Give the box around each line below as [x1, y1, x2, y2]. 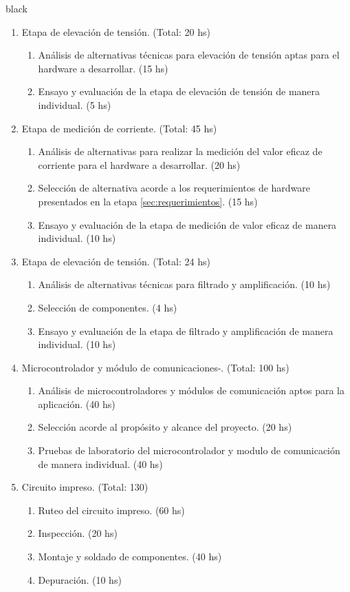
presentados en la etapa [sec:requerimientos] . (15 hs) [38, 194, 258, 208]
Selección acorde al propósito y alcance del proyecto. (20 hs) [38, 420, 292, 434]
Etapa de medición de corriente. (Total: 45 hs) [21, 121, 217, 135]
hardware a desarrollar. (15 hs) [38, 61, 168, 75]
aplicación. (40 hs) [38, 396, 116, 411]
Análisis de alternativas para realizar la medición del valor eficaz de [38, 144, 322, 159]
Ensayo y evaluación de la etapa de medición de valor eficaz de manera [38, 217, 337, 232]
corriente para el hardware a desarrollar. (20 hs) [38, 157, 241, 172]
